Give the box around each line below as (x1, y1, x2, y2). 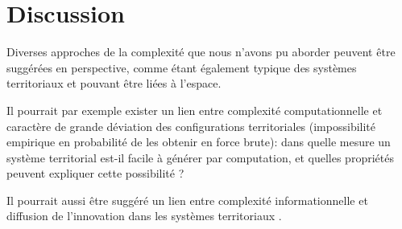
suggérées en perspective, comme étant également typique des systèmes (6, 59, 357, 76)
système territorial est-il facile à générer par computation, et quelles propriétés (6, 149, 394, 166)
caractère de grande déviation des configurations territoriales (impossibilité (6, 117, 376, 134)
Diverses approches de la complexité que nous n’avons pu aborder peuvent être (6, 43, 396, 60)
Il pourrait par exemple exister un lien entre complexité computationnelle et (6, 101, 383, 118)
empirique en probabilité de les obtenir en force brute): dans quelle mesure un (6, 133, 391, 150)
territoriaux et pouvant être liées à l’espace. (6, 75, 222, 92)
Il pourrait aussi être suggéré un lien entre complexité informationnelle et (6, 191, 368, 208)
